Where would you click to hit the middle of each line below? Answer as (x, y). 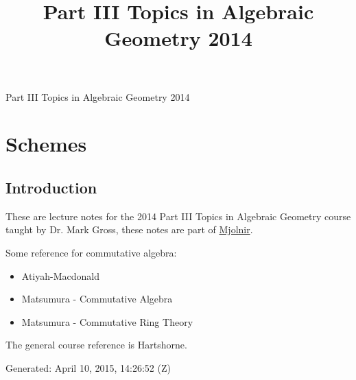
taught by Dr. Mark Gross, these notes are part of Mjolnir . (129, 229)
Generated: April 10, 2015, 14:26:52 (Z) (88, 367)
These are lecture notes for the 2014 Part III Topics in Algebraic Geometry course (178, 216)
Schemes (46, 144)
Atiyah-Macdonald (60, 275)
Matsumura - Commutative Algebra (97, 299)
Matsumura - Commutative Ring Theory (107, 321)
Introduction (51, 187)
